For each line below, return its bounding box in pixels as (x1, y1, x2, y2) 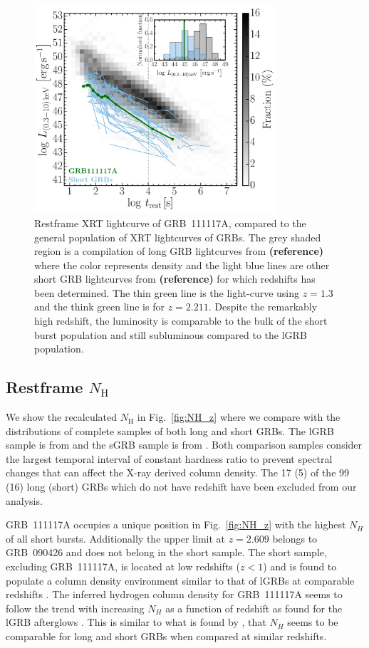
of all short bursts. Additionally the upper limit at (6, 531, 226, 545)
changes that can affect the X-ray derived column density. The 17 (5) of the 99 (6, 465, 350, 480)
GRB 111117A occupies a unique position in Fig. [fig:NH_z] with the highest (6, 517, 346, 532)
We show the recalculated (6, 409, 118, 424)
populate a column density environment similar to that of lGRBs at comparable (6, 573, 355, 587)
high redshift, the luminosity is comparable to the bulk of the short (34, 313, 328, 328)
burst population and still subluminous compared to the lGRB (34, 327, 307, 342)
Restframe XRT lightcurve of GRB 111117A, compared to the (34, 215, 306, 230)
